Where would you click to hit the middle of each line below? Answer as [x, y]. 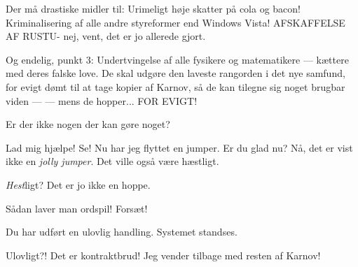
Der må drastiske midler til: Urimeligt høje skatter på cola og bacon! [153, 8]
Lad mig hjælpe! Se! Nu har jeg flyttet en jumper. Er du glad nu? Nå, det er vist [179, 147]
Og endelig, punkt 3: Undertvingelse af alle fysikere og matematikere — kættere [177, 59]
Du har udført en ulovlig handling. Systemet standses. [122, 232]
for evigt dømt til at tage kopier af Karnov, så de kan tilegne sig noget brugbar [175, 86]
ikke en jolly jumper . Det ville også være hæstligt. [112, 161]
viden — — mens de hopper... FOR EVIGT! [102, 100]
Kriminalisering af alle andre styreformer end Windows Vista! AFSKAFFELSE [175, 22]
